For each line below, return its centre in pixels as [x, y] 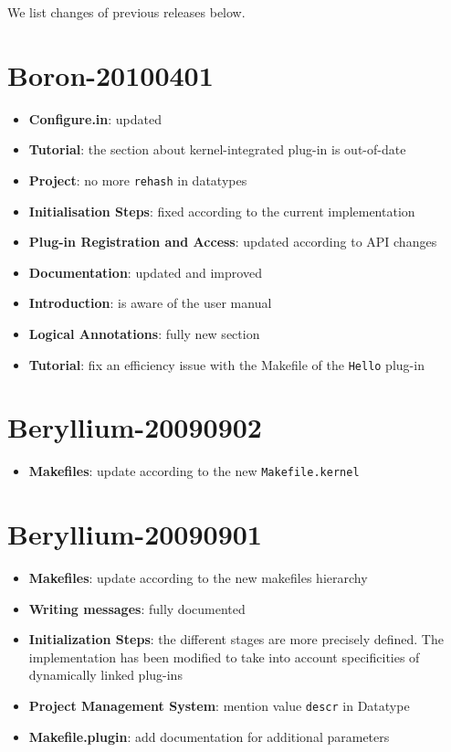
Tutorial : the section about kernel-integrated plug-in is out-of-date [217, 149]
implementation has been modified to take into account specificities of [224, 657]
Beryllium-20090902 [135, 427]
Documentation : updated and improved [145, 272]
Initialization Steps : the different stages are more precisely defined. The [236, 639]
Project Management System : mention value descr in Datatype [219, 706]
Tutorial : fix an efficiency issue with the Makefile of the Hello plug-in [226, 364]
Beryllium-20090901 [135, 534]
